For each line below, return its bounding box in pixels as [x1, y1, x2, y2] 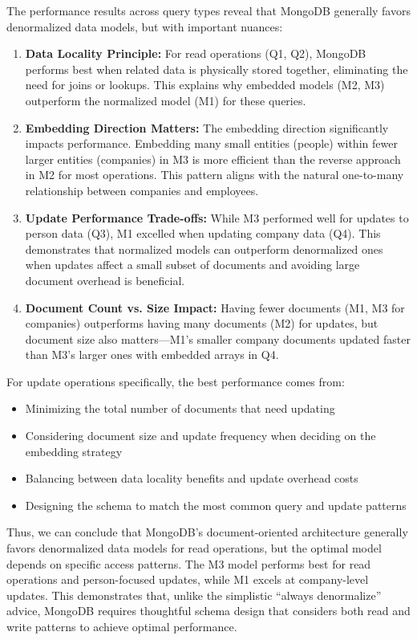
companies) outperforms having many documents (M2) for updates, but [25, 315, 379, 332]
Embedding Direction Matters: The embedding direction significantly [25, 119, 389, 136]
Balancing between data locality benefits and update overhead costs [25, 470, 358, 487]
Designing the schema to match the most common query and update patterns [25, 496, 407, 513]
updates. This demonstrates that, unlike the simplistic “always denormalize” [6, 586, 382, 603]
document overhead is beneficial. [25, 271, 185, 288]
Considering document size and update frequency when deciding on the [25, 427, 376, 444]
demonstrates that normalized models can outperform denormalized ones [25, 240, 383, 257]
